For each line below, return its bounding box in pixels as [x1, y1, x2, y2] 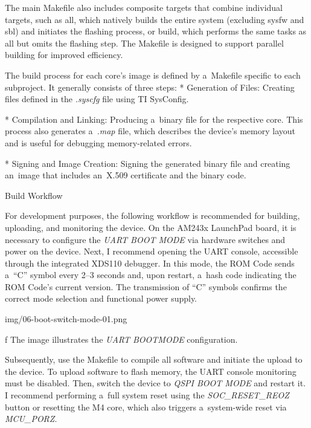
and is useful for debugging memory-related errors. [5, 136, 192, 149]
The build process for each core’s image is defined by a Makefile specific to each [5, 68, 301, 81]
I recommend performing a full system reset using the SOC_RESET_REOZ [5, 389, 289, 401]
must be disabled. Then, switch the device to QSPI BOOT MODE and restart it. [5, 377, 306, 389]
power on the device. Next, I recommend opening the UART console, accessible [5, 245, 298, 258]
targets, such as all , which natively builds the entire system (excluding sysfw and [5, 13, 304, 25]
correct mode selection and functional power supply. [5, 292, 197, 305]
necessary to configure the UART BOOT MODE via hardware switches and [5, 233, 286, 245]
